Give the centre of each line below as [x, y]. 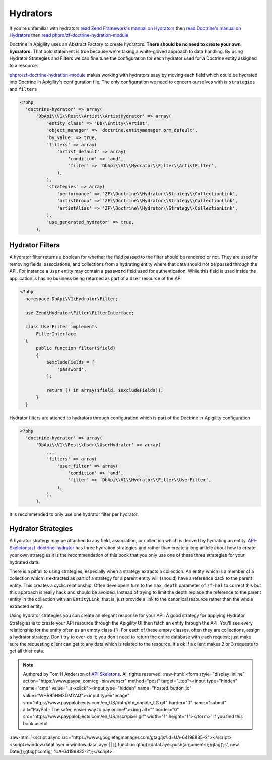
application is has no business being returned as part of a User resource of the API [96, 278]
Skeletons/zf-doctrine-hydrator [42, 548]
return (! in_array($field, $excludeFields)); [105, 390]
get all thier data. [27, 651]
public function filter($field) [76, 348]
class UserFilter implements [61, 327]
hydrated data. [24, 562]
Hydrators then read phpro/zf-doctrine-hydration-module [69, 35]
